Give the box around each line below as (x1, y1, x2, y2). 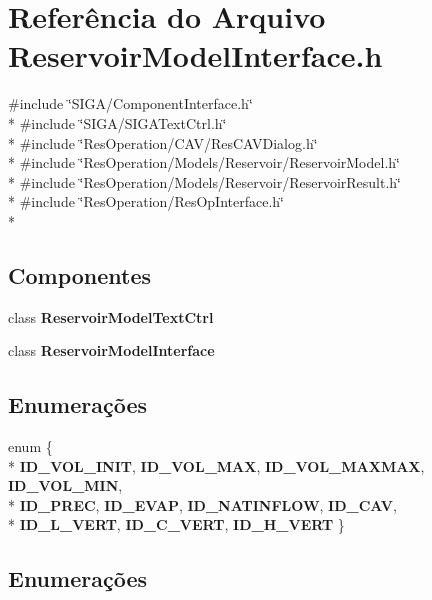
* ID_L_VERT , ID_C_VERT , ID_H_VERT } (8, 514, 345, 535)
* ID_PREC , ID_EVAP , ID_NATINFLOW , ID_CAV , (8, 494, 397, 515)
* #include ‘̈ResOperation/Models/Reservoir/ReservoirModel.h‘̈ (8, 152, 400, 173)
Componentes (8, 259, 152, 290)
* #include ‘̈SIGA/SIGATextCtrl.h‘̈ (8, 112, 227, 133)
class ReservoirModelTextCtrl (8, 306, 214, 327)
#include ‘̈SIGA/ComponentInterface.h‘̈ (8, 93, 253, 114)
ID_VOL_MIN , (8, 475, 123, 496)
